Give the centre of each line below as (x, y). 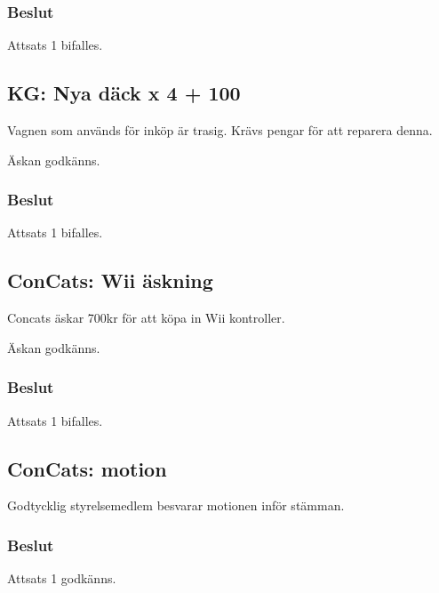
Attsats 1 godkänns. (62, 578)
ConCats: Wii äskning (110, 280)
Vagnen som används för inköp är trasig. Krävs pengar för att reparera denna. (220, 130)
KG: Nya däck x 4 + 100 (124, 93)
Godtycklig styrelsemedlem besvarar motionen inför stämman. (176, 505)
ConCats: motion (87, 468)
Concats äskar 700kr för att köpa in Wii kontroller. (146, 318)
